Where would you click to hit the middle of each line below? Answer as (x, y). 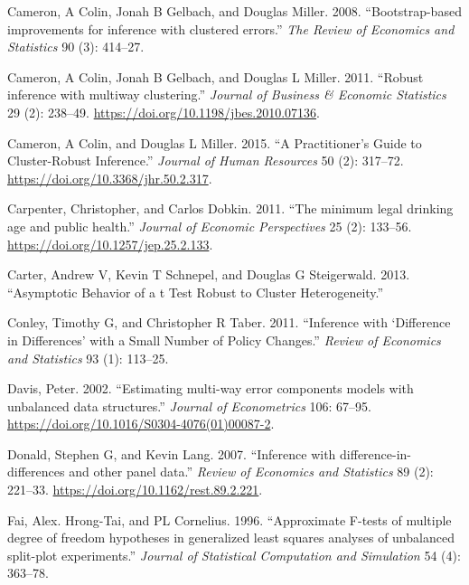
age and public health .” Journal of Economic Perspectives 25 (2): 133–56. (210, 226)
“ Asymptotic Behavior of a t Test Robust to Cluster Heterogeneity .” (196, 292)
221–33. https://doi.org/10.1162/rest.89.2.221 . (135, 490)
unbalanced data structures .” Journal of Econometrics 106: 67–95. (189, 406)
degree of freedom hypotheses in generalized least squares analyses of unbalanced (231, 538)
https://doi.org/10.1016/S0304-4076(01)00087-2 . (141, 424)
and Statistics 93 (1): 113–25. (88, 358)
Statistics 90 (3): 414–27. (76, 47)
